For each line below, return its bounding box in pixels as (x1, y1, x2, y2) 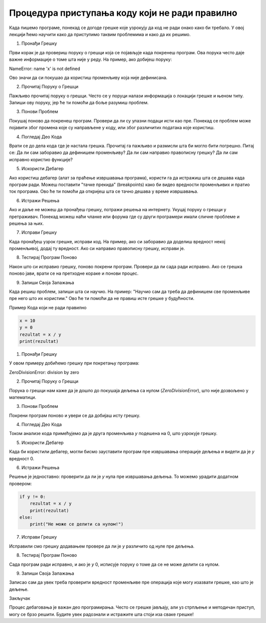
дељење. (9, 586, 29, 592)
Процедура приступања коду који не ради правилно (9, 7, 237, 18)
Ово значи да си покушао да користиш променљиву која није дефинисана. (9, 74, 167, 80)
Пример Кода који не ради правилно (9, 304, 87, 310)
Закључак (9, 595, 31, 601)
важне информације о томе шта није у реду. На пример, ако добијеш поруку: (9, 57, 172, 63)
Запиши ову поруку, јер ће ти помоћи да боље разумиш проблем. (9, 100, 149, 106)
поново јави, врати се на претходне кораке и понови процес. (9, 270, 139, 276)
